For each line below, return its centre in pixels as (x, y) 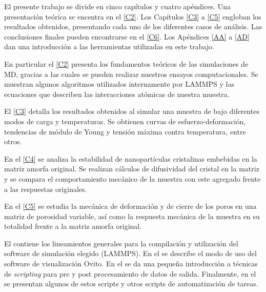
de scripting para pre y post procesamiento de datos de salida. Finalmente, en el (130, 273)
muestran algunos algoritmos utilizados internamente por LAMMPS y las (119, 84)
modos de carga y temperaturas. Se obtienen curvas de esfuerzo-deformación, (125, 121)
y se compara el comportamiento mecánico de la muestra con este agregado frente (132, 178)
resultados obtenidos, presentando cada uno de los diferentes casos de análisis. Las (133, 26)
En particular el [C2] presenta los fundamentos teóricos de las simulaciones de (126, 63)
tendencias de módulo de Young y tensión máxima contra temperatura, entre (125, 131)
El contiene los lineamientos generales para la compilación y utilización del (121, 243)
